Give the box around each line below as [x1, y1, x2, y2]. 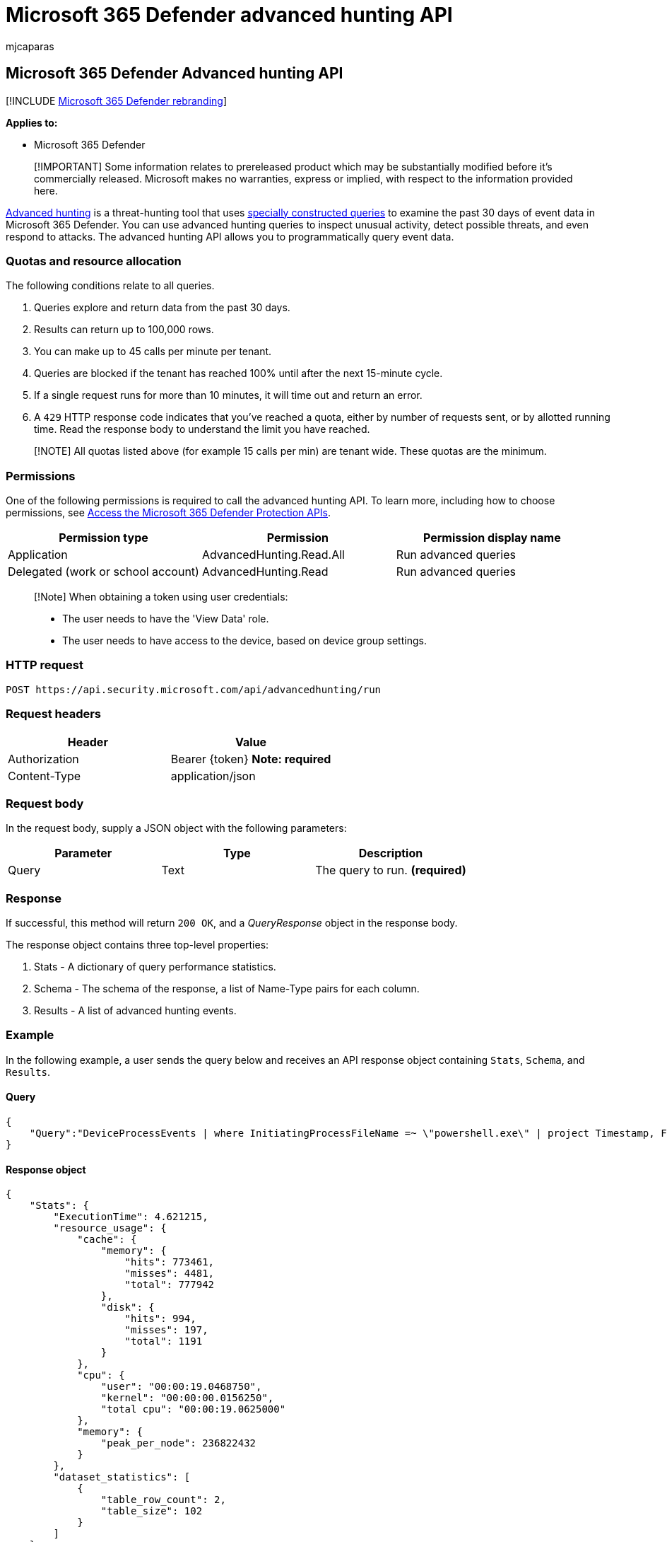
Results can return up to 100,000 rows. [34, 323, 214, 336]
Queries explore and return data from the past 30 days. [34, 301, 290, 314]
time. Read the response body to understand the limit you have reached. [34, 423, 370, 436]
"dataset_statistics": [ [53, 1471, 191, 1483]
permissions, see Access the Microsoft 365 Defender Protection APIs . [6, 506, 331, 519]
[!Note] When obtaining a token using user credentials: [34, 591, 288, 603]
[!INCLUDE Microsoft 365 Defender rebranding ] [6, 94, 228, 107]
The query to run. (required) [315, 863, 466, 878]
